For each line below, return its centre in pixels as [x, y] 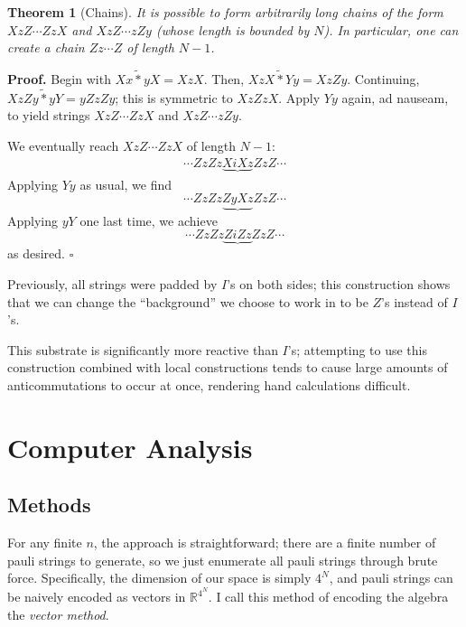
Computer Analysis [130, 447]
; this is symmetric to [174, 97]
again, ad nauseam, [395, 97]
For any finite [45, 543]
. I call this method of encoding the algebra [328, 597]
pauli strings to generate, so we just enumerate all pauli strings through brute [223, 560]
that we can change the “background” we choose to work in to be [188, 301]
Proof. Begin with [59, 79]
